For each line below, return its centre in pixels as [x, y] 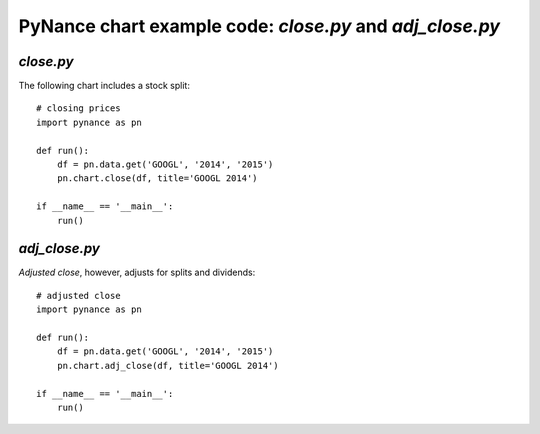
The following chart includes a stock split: [104, 86]
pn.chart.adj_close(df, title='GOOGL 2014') [167, 365]
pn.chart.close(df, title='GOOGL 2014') [157, 178]
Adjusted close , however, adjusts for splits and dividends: [137, 272]
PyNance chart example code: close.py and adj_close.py [259, 26]
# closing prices [78, 108]
